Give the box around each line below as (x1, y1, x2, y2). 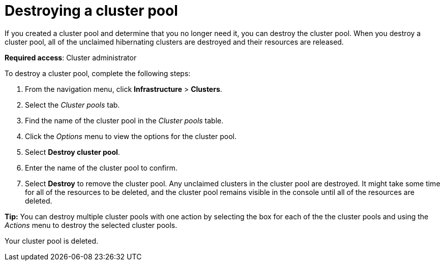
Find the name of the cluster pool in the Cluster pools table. (25, 116, 224, 125)
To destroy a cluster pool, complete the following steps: (5, 69, 191, 78)
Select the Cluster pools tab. (25, 100, 120, 109)
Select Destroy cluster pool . (25, 147, 120, 156)
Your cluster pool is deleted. (5, 236, 99, 245)
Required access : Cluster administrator (5, 53, 137, 62)
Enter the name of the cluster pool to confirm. (25, 163, 177, 172)
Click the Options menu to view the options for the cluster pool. (25, 131, 237, 141)
